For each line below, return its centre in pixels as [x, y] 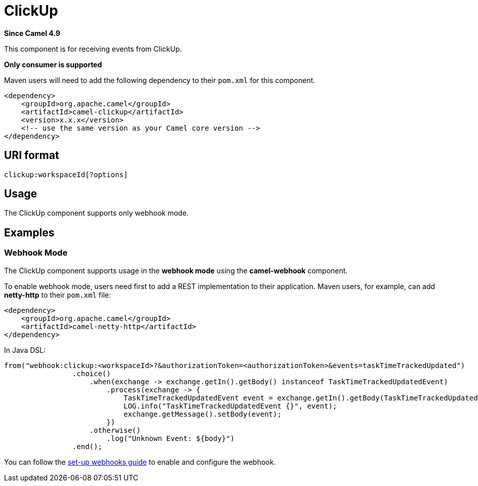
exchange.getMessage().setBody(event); [203, 414]
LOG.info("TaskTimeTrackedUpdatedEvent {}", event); [230, 406]
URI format [32, 155]
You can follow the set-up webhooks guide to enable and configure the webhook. [140, 462]
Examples [29, 232]
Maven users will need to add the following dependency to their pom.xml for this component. [160, 80]
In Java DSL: [25, 350]
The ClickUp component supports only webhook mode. [96, 213]
